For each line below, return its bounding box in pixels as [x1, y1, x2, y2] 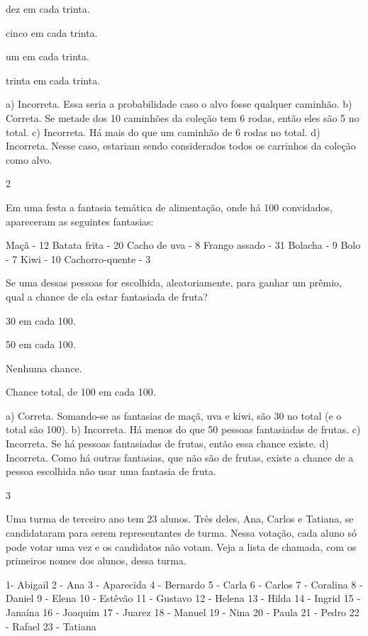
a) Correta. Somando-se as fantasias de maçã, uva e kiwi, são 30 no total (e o [6, 408, 342, 423]
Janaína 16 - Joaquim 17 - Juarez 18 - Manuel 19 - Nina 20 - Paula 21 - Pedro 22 [6, 605, 359, 619]
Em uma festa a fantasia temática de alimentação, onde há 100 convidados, [6, 199, 333, 214]
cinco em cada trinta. [6, 25, 98, 40]
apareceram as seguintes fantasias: [6, 213, 154, 228]
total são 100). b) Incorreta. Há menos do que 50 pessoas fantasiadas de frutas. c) [6, 422, 361, 437]
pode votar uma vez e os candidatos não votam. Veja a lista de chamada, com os [6, 539, 357, 554]
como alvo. [6, 152, 52, 167]
